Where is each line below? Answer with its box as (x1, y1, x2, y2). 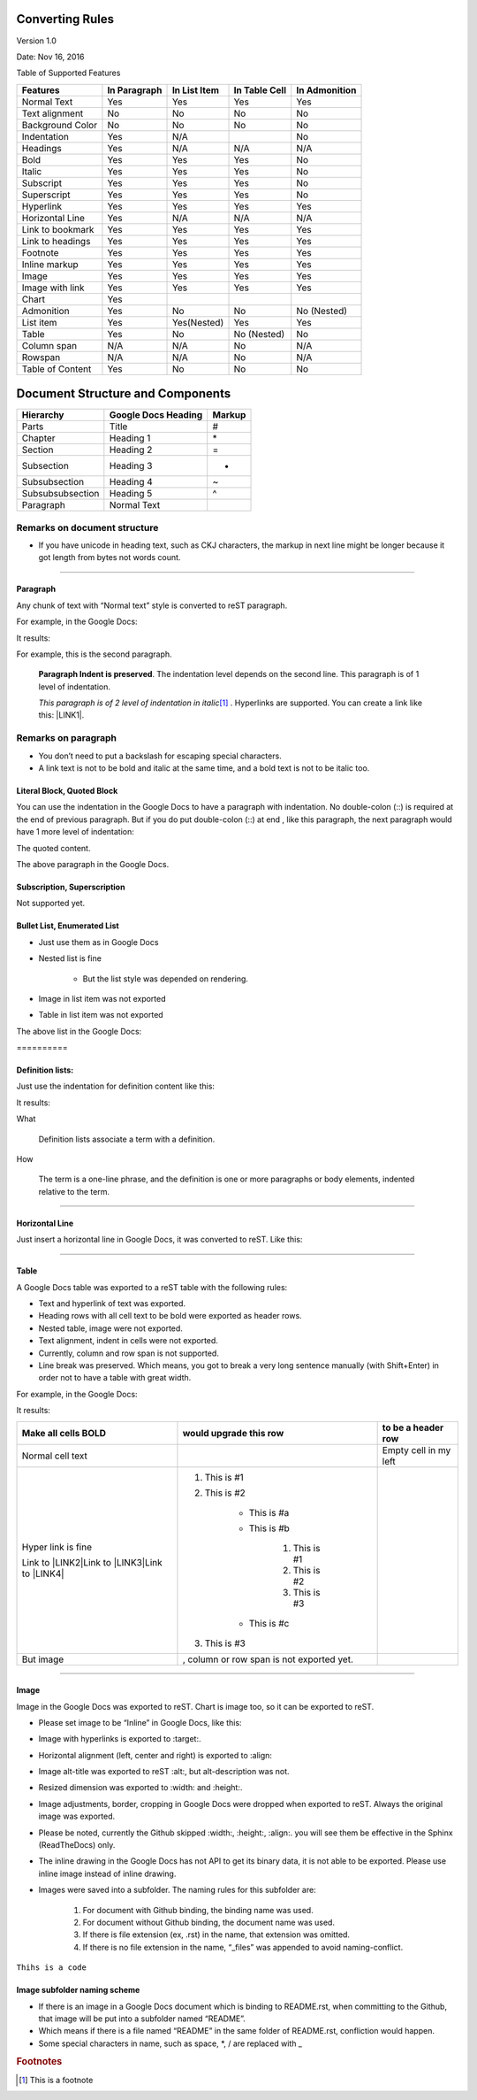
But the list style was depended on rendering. (82, 973, 249, 984)
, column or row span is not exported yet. (182, 1653, 353, 1665)
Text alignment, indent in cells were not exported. (38, 1335, 218, 1346)
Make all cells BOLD (21, 1427, 106, 1439)
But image (21, 1653, 64, 1665)
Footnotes (16, 2056, 63, 2068)
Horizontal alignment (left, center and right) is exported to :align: (38, 1750, 273, 1760)
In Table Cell (233, 84, 287, 96)
